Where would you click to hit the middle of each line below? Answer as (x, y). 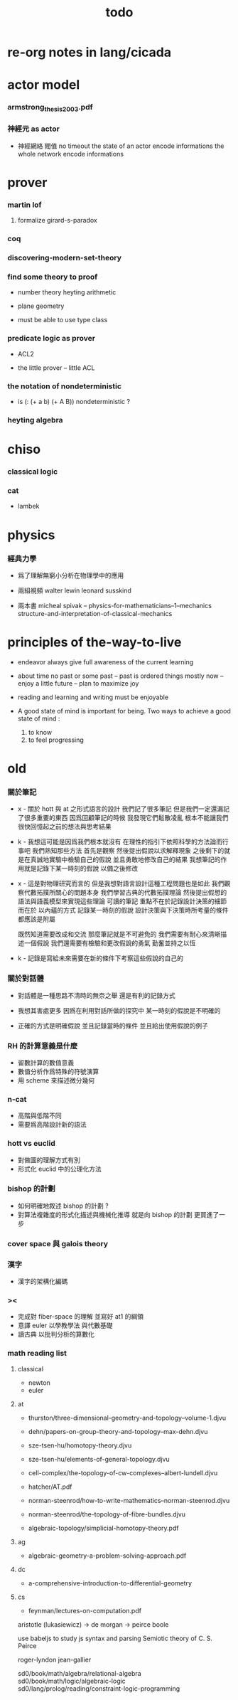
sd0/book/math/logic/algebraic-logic (71, 1681)
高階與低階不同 (39, 1116)
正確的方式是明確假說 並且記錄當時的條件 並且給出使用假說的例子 (113, 1026)
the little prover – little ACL (56, 368)
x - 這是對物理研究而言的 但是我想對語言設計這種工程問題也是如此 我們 (121, 883)
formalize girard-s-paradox (57, 221)
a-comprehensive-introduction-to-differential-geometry (110, 1583)
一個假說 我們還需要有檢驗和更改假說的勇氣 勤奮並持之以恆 (110, 943)
